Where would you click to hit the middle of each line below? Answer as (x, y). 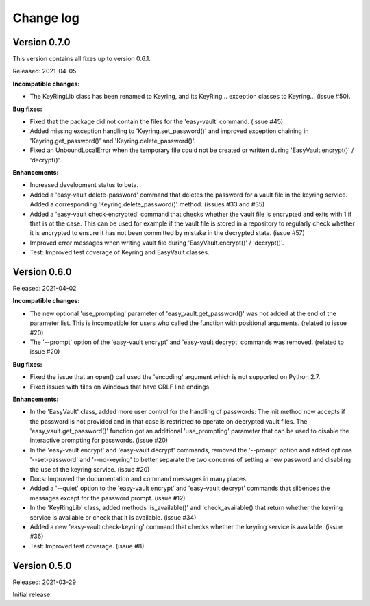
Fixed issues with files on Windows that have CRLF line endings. (121, 387)
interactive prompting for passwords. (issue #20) (99, 440)
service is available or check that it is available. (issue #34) (113, 517)
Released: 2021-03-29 (45, 582)
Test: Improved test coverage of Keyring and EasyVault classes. (120, 252)
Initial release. (32, 595)
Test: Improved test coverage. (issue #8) (87, 546)
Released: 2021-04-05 (45, 71)
